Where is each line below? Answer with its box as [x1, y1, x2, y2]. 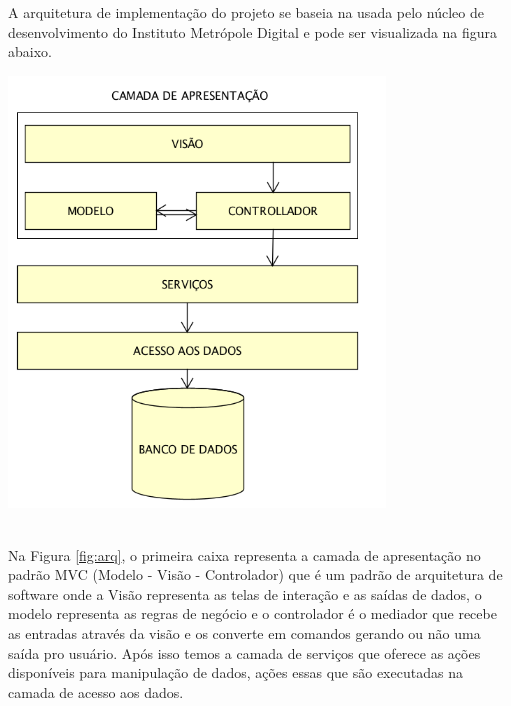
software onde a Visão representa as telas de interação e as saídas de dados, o [8, 583, 482, 604]
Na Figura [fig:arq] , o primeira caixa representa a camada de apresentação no [8, 544, 481, 565]
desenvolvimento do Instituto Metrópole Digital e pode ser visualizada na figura [8, 21, 498, 42]
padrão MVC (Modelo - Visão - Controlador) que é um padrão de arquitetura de [8, 564, 503, 585]
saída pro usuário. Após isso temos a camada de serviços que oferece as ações [8, 642, 481, 663]
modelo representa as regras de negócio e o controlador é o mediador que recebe [8, 603, 497, 624]
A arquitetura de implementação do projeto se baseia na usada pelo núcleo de [8, 2, 484, 22]
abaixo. [8, 41, 52, 62]
